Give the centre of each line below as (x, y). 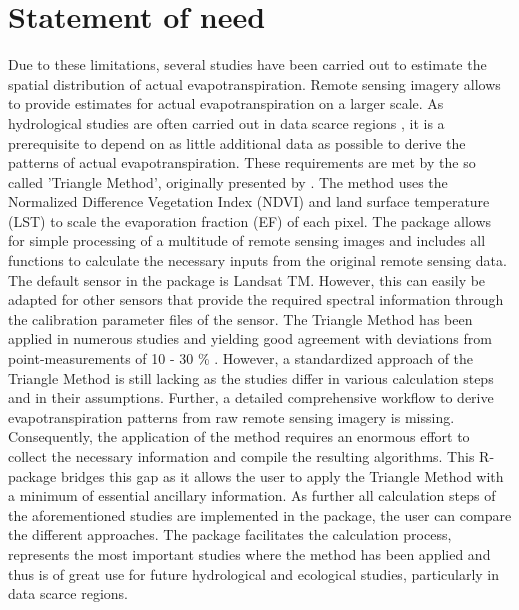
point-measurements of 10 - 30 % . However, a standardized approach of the (241, 358)
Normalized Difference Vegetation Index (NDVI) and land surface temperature (249, 201)
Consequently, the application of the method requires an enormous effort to (239, 436)
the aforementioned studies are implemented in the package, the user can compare (260, 514)
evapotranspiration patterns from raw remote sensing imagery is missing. (231, 416)
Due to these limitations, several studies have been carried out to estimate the (247, 64)
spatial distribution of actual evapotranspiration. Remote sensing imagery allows (254, 83)
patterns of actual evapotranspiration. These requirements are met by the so (242, 162)
